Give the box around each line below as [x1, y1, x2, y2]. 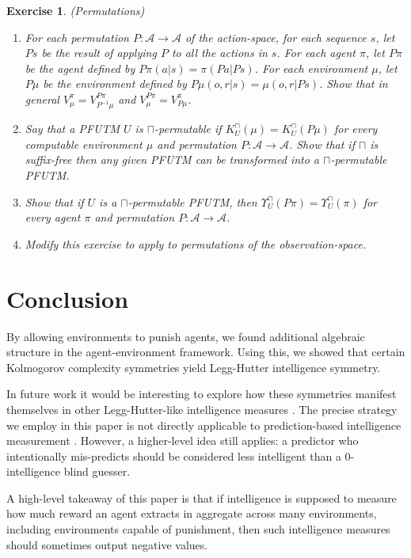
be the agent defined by [25, 59, 135, 76]
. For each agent [276, 44, 356, 61]
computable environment [25, 135, 143, 152]
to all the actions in [171, 44, 268, 61]
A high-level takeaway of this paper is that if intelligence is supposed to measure [6, 489, 397, 506]
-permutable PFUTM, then [127, 193, 257, 210]
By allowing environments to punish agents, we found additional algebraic [6, 328, 365, 344]
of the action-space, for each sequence [185, 28, 367, 45]
